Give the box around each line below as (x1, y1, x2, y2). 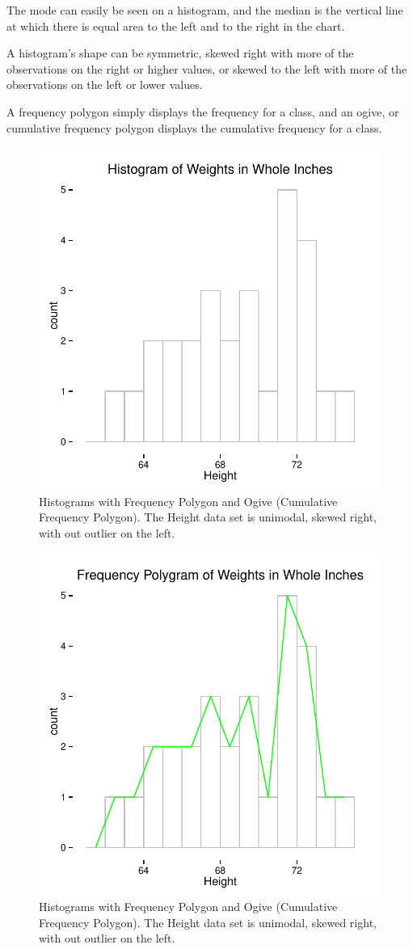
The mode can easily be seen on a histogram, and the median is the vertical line (6, 2, 403, 18)
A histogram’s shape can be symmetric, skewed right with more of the (6, 44, 354, 61)
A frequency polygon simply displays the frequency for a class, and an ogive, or (6, 103, 399, 120)
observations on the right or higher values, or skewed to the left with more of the (6, 60, 407, 77)
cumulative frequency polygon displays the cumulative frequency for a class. (6, 119, 382, 136)
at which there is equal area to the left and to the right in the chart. (6, 17, 345, 34)
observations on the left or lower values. (6, 76, 203, 93)
